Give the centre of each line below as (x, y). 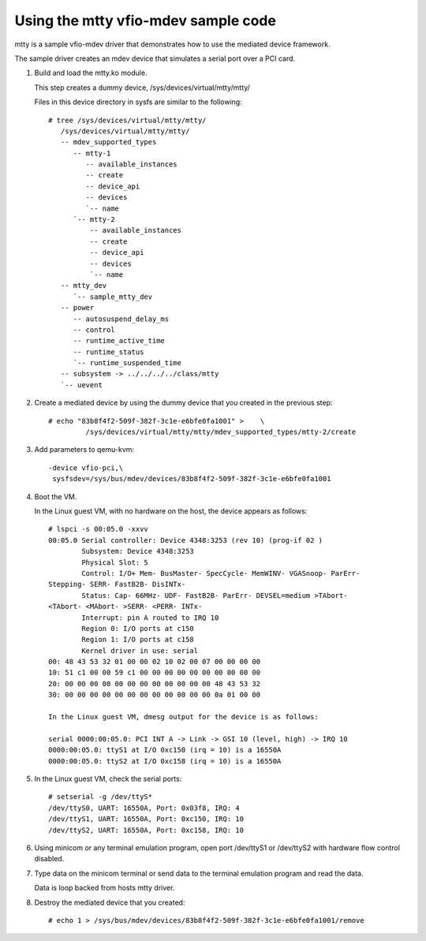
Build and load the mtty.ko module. (91, 73)
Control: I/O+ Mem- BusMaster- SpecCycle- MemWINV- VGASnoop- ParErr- (221, 573)
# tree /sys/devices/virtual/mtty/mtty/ (127, 120)
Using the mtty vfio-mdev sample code (145, 21)
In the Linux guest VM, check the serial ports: (108, 779)
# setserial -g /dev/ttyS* (101, 797)
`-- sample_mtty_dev (113, 297)
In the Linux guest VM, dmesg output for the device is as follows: (183, 717)
